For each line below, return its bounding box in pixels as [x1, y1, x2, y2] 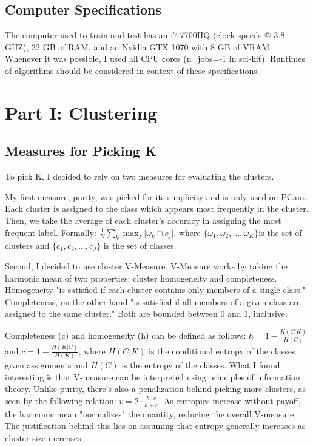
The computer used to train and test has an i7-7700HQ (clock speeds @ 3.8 [5, 29, 285, 41]
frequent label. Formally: [5, 226, 96, 238]
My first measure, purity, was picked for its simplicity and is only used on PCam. [5, 190, 307, 203]
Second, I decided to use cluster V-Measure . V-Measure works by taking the [5, 259, 288, 272]
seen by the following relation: [5, 394, 116, 407]
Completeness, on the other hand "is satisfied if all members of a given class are [5, 295, 301, 308]
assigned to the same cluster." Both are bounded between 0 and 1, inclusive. [5, 307, 288, 320]
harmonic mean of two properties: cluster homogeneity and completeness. [5, 271, 277, 284]
